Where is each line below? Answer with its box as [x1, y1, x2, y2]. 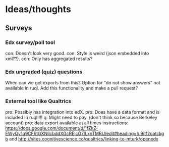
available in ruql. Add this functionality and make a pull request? [5, 85, 138, 91]
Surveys [5, 24, 32, 32]
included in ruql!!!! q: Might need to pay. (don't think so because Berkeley [5, 115, 157, 121]
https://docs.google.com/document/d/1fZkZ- [5, 125, 98, 131]
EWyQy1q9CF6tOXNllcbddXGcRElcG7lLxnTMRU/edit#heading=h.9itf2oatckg [5, 130, 164, 137]
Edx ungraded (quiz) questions [5, 68, 83, 75]
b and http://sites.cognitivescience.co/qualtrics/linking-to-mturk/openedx [5, 136, 159, 142]
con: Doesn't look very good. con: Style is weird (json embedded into [5, 50, 149, 56]
